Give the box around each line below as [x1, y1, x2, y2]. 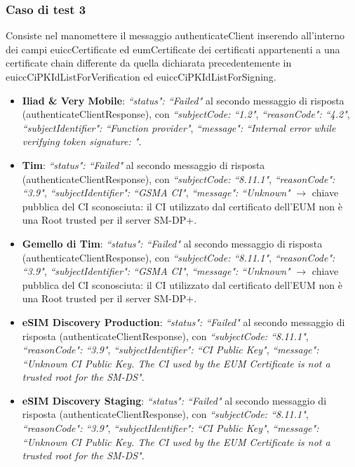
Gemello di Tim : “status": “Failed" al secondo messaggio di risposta [22, 236, 323, 250]
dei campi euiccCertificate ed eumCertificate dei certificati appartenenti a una [6, 41, 340, 56]
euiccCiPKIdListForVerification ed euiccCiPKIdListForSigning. [6, 69, 276, 83]
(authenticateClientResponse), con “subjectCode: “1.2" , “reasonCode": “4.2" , [22, 107, 350, 121]
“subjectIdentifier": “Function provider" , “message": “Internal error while [22, 120, 336, 135]
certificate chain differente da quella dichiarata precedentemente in [6, 55, 292, 70]
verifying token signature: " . [22, 134, 142, 149]
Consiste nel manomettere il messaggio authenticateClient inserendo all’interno [6, 28, 345, 43]
